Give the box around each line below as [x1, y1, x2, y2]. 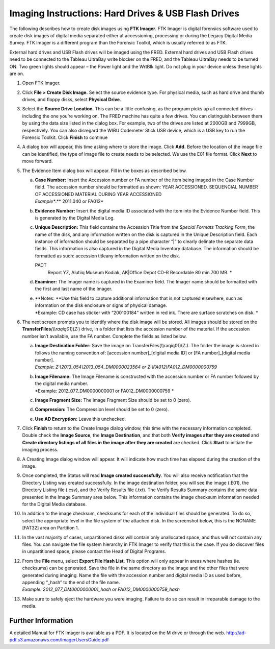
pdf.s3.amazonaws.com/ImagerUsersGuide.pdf [9, 637, 109, 643]
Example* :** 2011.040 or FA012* [35, 198, 104, 204]
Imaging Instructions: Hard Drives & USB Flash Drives [9, 8, 239, 19]
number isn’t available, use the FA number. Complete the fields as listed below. [22, 333, 187, 339]
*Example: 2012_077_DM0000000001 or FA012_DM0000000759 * [35, 388, 174, 394]
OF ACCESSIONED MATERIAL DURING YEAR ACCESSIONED [35, 191, 162, 197]
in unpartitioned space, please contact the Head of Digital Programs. [22, 548, 167, 555]
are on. [9, 70, 24, 77]
